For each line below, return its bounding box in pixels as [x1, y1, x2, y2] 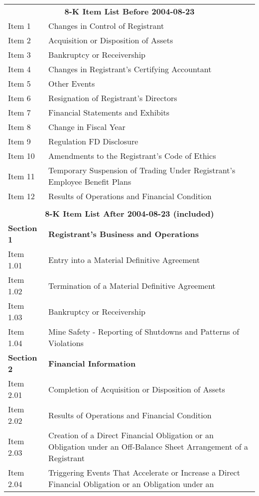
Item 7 [8, 107, 31, 118]
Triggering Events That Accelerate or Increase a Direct [48, 467, 240, 478]
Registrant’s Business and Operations [48, 228, 199, 240]
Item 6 [8, 92, 31, 104]
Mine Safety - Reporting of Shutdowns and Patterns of [48, 326, 240, 337]
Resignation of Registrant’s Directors [48, 92, 177, 104]
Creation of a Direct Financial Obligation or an [48, 429, 214, 441]
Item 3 [8, 49, 31, 60]
